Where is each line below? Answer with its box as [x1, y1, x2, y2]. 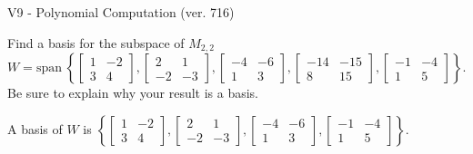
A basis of [7, 119, 63, 138]
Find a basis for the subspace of [7, 33, 185, 52]
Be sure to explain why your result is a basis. [7, 83, 259, 102]
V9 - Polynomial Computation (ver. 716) [7, 3, 235, 21]
